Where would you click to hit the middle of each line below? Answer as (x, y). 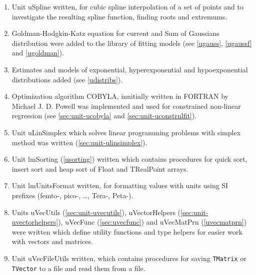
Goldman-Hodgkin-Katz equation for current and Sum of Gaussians (115, 33)
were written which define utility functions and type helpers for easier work (127, 231)
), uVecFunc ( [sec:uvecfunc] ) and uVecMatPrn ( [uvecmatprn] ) (152, 222)
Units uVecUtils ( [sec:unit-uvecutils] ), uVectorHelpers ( (96, 212)
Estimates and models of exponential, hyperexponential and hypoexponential (130, 69)
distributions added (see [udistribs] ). (67, 79)
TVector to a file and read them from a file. (78, 268)
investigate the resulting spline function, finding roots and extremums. (119, 16)
